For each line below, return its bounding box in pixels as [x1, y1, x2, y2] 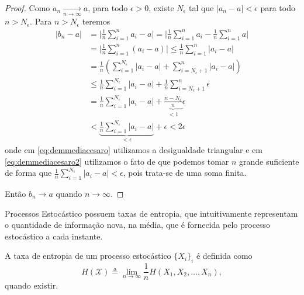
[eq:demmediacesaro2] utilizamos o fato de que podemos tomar [5, 155, 229, 167]
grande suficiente [239, 155, 299, 167]
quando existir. [5, 279, 58, 291]
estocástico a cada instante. [5, 230, 103, 242]
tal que [188, 2, 214, 13]
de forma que [5, 166, 52, 179]
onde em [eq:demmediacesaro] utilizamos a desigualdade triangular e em [5, 144, 262, 155]
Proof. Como [5, 2, 50, 13]
